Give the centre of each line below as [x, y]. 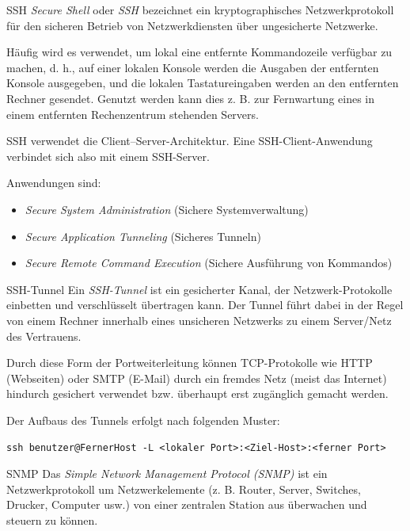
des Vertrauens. [44, 336]
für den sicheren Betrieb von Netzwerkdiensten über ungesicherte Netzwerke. [192, 25]
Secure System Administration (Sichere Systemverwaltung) [167, 209]
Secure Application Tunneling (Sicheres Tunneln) [143, 236]
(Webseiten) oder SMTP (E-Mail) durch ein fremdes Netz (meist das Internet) [197, 378]
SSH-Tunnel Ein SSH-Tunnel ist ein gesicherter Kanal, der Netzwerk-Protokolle [199, 289]
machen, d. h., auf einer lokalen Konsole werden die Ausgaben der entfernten [193, 67]
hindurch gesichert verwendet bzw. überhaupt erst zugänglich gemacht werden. [197, 393]
